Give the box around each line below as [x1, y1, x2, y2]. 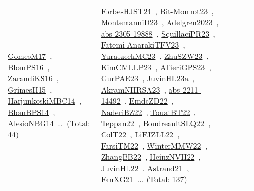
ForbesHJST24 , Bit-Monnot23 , [101, 5, 214, 17]
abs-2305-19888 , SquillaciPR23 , [101, 28, 215, 39]
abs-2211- [169, 84, 201, 95]
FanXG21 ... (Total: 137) [101, 173, 187, 185]
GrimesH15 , [8, 84, 52, 95]
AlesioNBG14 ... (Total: [8, 117, 90, 129]
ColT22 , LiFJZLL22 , [101, 129, 180, 140]
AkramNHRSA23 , [101, 84, 166, 95]
